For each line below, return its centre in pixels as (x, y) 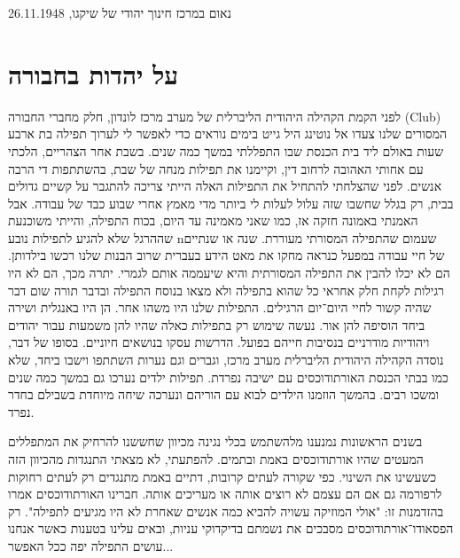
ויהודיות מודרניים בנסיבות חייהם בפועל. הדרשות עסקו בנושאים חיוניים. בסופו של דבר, (219, 342)
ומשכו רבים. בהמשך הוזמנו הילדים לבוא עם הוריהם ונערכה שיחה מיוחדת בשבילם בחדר (224, 394)
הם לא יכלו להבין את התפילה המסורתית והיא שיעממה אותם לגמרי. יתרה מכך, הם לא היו (229, 273)
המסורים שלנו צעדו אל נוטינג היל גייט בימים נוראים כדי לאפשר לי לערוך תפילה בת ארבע (228, 134)
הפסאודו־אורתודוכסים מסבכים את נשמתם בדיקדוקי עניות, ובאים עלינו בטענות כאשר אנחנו (231, 528)
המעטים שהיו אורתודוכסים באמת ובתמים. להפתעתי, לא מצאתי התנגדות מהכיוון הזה (216, 459)
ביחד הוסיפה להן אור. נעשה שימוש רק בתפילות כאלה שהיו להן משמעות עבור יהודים (217, 324)
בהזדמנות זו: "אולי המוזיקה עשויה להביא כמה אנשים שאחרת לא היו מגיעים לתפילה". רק (226, 511)
